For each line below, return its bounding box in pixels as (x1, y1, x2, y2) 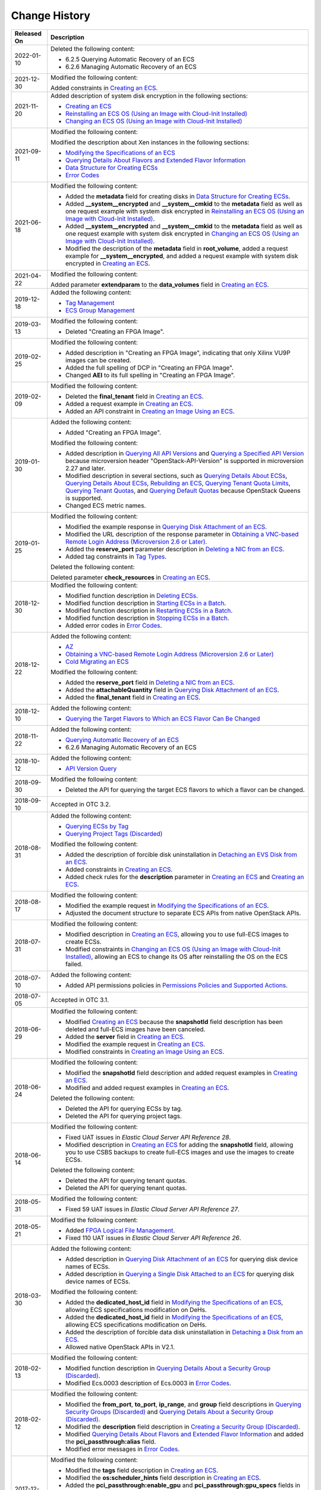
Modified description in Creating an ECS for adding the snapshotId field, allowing (65, 1140, 294, 1148)
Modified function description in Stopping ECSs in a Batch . (65, 614, 229, 622)
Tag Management (65, 299, 115, 307)
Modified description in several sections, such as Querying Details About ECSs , (65, 471, 288, 480)
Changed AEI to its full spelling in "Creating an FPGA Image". (65, 371, 235, 379)
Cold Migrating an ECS (65, 657, 129, 666)
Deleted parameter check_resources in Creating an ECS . (51, 573, 210, 581)
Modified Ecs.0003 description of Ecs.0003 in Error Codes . (65, 1379, 231, 1387)
